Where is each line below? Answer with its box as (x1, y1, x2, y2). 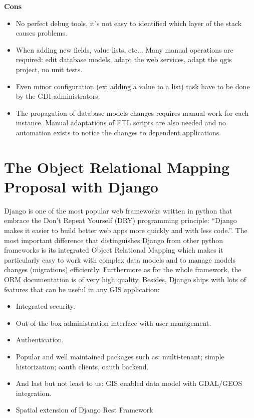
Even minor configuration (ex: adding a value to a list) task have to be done (16, 81, 250, 91)
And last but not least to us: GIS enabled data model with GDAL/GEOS (16, 378, 242, 388)
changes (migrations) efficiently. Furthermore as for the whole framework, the (4, 264, 241, 275)
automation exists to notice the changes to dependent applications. (16, 127, 221, 137)
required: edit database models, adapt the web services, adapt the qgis (16, 54, 232, 65)
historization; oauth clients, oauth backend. (16, 361, 149, 371)
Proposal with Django (4, 176, 158, 196)
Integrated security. (16, 301, 75, 311)
